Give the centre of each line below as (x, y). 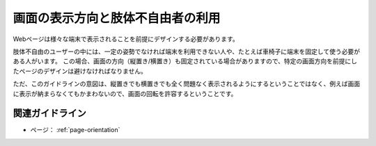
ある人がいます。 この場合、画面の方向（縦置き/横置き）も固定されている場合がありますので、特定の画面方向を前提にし (185, 61)
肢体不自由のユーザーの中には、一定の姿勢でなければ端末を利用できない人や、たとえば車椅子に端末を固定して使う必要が (186, 51)
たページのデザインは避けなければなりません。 (80, 71)
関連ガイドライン (49, 114)
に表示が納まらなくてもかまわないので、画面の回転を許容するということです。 (125, 93)
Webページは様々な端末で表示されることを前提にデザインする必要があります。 (126, 39)
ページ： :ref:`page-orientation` (75, 130)
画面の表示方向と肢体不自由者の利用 (117, 18)
